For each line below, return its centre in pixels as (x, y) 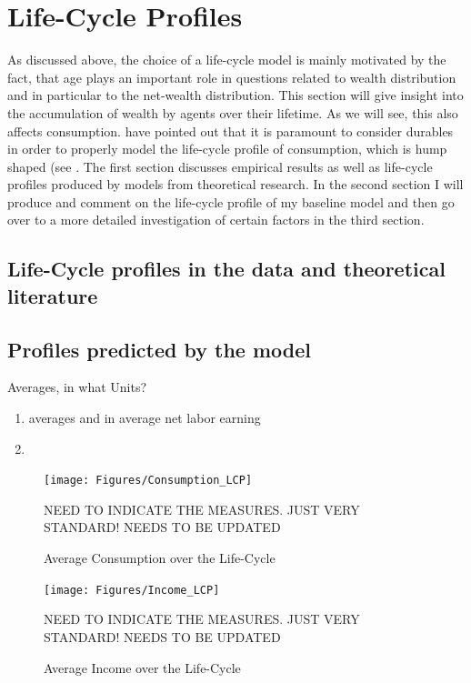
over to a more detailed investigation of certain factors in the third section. (216, 220)
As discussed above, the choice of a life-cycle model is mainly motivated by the (227, 60)
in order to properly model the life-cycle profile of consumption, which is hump (227, 149)
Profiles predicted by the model (160, 349)
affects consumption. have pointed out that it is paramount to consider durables (230, 131)
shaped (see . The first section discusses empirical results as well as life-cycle (220, 166)
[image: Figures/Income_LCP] (132, 590)
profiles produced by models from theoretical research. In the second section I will (235, 184)
